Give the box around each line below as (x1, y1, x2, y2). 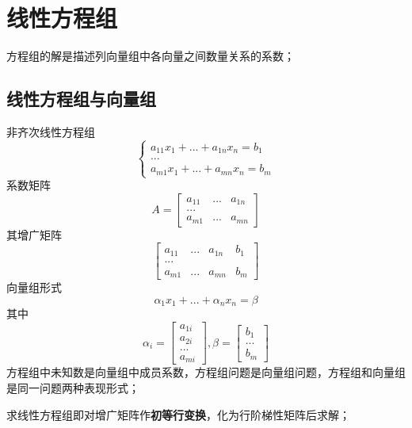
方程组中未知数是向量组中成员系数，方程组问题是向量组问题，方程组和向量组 (6, 364, 406, 380)
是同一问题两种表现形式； (6, 379, 139, 396)
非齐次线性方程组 (6, 123, 95, 139)
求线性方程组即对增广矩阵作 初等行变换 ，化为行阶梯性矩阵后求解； (6, 406, 350, 422)
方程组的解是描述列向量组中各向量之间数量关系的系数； (6, 48, 295, 64)
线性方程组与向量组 (6, 86, 156, 111)
